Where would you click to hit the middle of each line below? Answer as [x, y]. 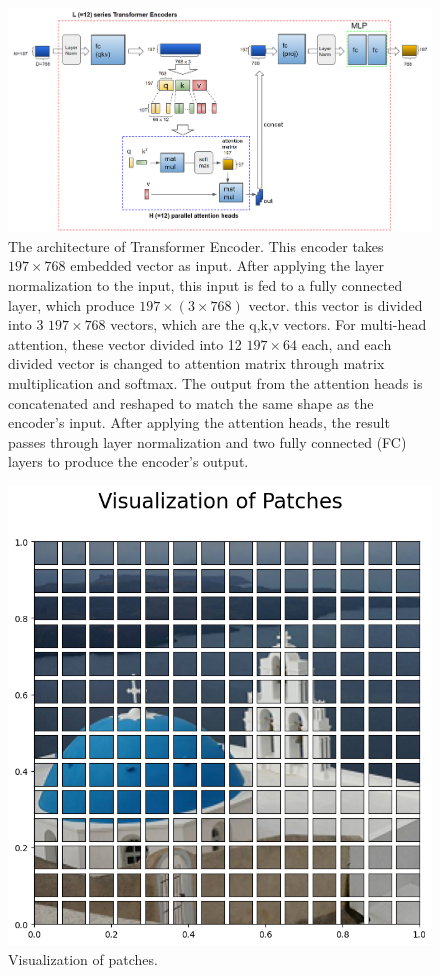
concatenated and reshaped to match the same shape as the [191, 402]
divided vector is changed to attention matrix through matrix [196, 363]
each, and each [346, 343]
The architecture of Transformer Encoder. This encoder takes [196, 245]
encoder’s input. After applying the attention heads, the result [199, 422]
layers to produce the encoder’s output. [128, 461]
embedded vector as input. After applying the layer [227, 265]
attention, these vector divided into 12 [125, 343]
